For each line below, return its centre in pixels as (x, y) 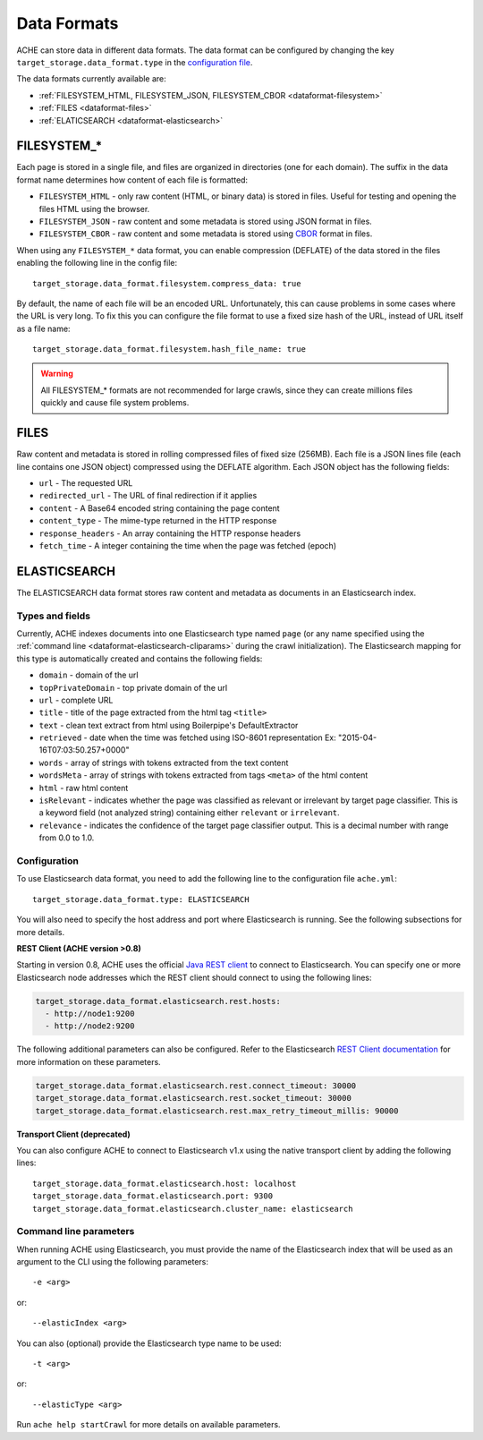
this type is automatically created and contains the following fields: (140, 659)
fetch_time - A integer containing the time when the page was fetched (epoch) (188, 545)
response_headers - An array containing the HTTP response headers (170, 533)
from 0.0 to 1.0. (67, 838)
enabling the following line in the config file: (97, 263)
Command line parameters (76, 1231)
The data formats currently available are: (92, 79)
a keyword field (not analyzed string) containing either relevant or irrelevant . (189, 813)
